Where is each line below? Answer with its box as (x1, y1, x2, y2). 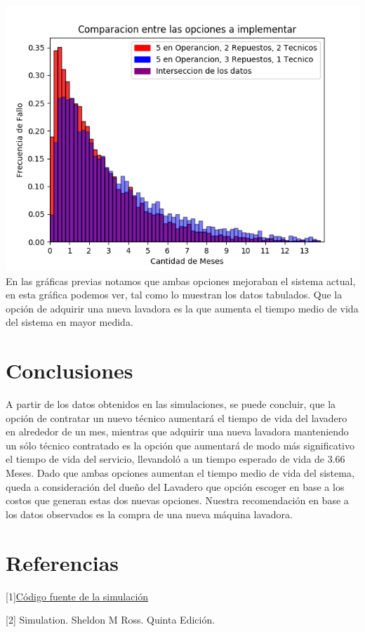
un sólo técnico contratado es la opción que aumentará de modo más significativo (6, 437, 354, 452)
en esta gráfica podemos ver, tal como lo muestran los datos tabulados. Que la (6, 287, 343, 302)
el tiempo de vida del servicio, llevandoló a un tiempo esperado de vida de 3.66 (6, 452, 345, 466)
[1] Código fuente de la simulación (6, 588, 149, 603)
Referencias (6, 548, 119, 577)
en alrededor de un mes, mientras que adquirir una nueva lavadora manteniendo (6, 424, 349, 439)
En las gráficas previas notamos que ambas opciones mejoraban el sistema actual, (6, 273, 356, 288)
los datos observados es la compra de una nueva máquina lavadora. (6, 506, 293, 521)
